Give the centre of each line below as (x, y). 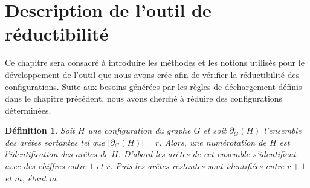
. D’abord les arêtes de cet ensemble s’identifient (207, 154)
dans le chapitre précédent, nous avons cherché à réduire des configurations (144, 98)
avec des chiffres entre (46, 166)
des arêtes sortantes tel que (55, 142)
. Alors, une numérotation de (213, 142)
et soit (215, 130)
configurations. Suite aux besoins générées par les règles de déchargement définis (153, 86)
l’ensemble (283, 130)
